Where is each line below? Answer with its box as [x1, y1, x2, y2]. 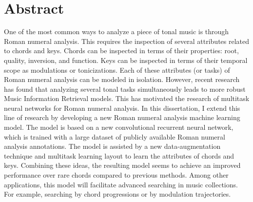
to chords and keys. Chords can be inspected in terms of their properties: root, [4, 45, 239, 56]
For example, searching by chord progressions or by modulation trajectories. [4, 189, 231, 199]
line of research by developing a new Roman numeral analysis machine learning [4, 112, 240, 122]
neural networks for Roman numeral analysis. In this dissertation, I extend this [4, 102, 240, 113]
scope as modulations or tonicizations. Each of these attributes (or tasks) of [4, 64, 230, 75]
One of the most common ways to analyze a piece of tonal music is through [4, 26, 229, 37]
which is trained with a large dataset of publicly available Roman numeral [4, 131, 225, 141]
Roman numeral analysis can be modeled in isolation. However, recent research [4, 74, 240, 84]
